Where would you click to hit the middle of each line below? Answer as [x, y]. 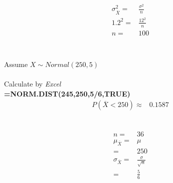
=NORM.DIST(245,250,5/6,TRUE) [67, 93]
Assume [16, 64]
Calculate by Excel [33, 84]
